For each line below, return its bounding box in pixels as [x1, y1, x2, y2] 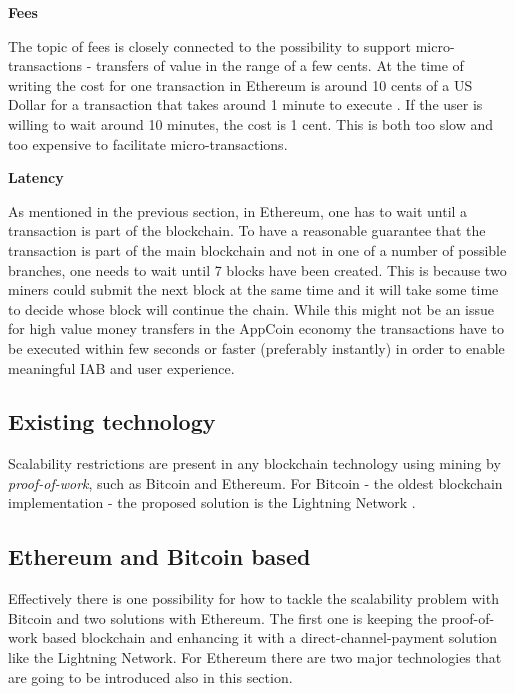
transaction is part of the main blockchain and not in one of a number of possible [8, 239, 507, 260]
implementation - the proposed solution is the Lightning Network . [8, 492, 416, 513]
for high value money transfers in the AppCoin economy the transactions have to [8, 318, 504, 339]
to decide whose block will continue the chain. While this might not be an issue [8, 298, 495, 319]
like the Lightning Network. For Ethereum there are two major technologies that [8, 647, 502, 668]
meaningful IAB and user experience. [8, 357, 235, 378]
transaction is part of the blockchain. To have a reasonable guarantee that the [8, 220, 486, 241]
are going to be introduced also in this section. [8, 666, 293, 687]
